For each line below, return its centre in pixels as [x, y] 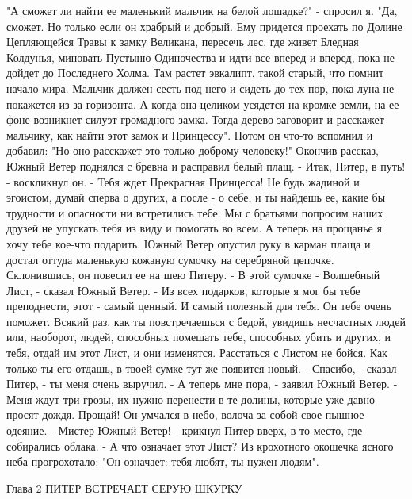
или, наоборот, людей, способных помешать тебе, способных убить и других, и [198, 337]
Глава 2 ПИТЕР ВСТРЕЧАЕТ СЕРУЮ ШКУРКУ [124, 487]
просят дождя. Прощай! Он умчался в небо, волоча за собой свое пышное [185, 415]
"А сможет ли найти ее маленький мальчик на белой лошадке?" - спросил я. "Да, [202, 10]
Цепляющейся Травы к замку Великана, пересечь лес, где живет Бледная [183, 42]
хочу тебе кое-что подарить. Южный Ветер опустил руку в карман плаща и [189, 243]
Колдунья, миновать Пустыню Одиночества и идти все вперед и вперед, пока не [200, 57]
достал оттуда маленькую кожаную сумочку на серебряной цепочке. [170, 259]
